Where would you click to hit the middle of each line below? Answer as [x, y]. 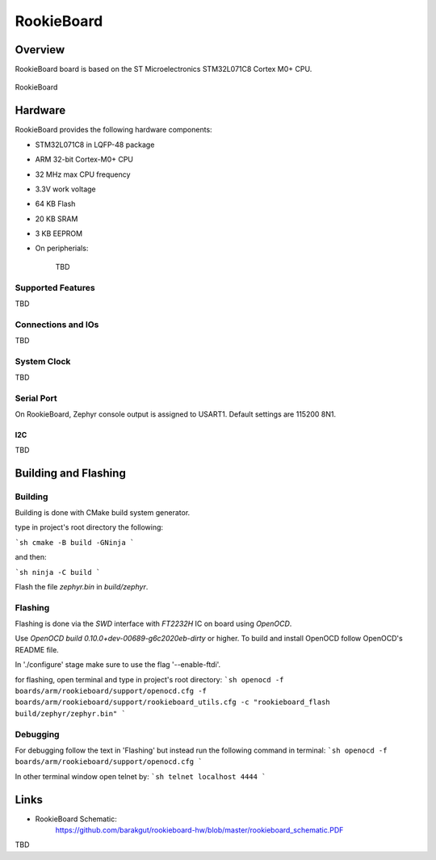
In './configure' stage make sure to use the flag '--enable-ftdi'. [118, 665]
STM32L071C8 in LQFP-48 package [95, 145]
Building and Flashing [71, 473]
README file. [37, 649]
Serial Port [36, 398]
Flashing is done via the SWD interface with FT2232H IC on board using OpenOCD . [153, 624]
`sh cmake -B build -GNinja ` [75, 542]
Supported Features [55, 287]
